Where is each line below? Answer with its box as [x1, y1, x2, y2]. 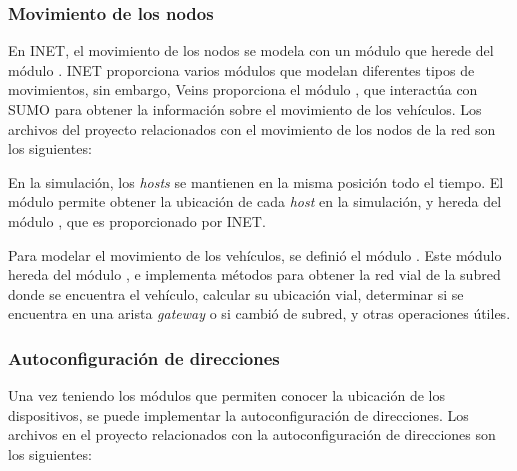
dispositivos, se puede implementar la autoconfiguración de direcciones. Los [8, 404, 469, 425]
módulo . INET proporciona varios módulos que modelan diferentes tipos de [8, 59, 475, 80]
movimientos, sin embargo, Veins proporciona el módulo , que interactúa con [8, 79, 478, 100]
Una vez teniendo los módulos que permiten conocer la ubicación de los [8, 385, 446, 406]
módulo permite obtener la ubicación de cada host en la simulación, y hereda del [8, 191, 502, 212]
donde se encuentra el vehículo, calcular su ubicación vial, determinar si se [8, 283, 464, 304]
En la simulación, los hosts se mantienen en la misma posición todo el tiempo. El [8, 171, 504, 192]
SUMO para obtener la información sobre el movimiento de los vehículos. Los [8, 99, 482, 119]
